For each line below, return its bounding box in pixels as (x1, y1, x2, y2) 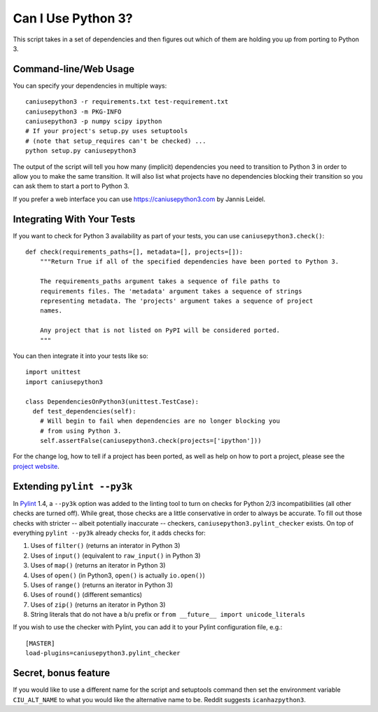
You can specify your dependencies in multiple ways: (13, 81, 167, 90)
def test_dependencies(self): (32, 407, 136, 415)
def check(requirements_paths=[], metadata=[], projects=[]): (25, 248, 244, 256)
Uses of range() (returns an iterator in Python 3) (30, 580, 174, 589)
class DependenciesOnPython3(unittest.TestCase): (25, 397, 199, 406)
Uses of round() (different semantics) (30, 591, 143, 599)
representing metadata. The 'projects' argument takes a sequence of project (39, 297, 314, 305)
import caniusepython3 (25, 378, 104, 385)
